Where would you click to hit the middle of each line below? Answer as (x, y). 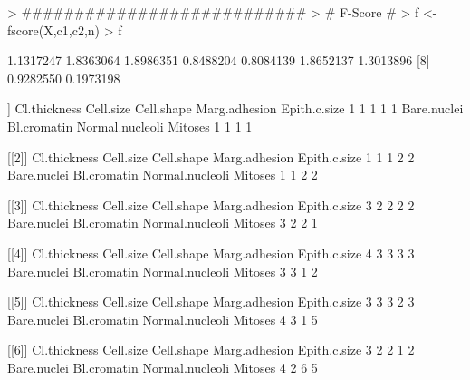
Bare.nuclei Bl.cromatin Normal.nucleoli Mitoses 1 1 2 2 (163, 175)
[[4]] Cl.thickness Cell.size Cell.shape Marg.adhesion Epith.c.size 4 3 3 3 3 (211, 253)
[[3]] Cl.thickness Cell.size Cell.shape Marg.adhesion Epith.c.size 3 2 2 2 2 (211, 205)
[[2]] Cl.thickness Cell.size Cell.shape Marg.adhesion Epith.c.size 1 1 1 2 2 (211, 156)
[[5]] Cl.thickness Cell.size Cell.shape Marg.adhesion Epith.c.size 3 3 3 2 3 (211, 302)
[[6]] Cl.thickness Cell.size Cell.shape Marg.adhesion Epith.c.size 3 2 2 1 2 (211, 350)
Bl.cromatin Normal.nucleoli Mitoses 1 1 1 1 (130, 126)
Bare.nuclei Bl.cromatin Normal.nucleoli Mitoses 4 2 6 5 (163, 367)
